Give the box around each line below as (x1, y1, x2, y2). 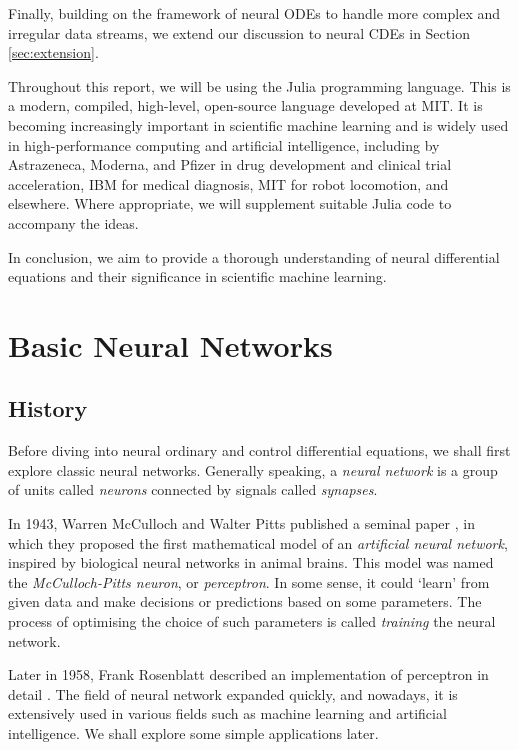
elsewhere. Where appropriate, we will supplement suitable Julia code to (8, 193, 452, 214)
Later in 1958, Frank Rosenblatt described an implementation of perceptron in (8, 664, 489, 685)
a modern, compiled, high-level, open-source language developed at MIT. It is (8, 95, 483, 116)
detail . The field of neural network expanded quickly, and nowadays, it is (8, 683, 458, 704)
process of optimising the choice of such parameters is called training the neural (8, 611, 496, 632)
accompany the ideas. (8, 212, 139, 233)
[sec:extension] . (8, 42, 99, 63)
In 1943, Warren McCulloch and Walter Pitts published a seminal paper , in (8, 513, 475, 534)
